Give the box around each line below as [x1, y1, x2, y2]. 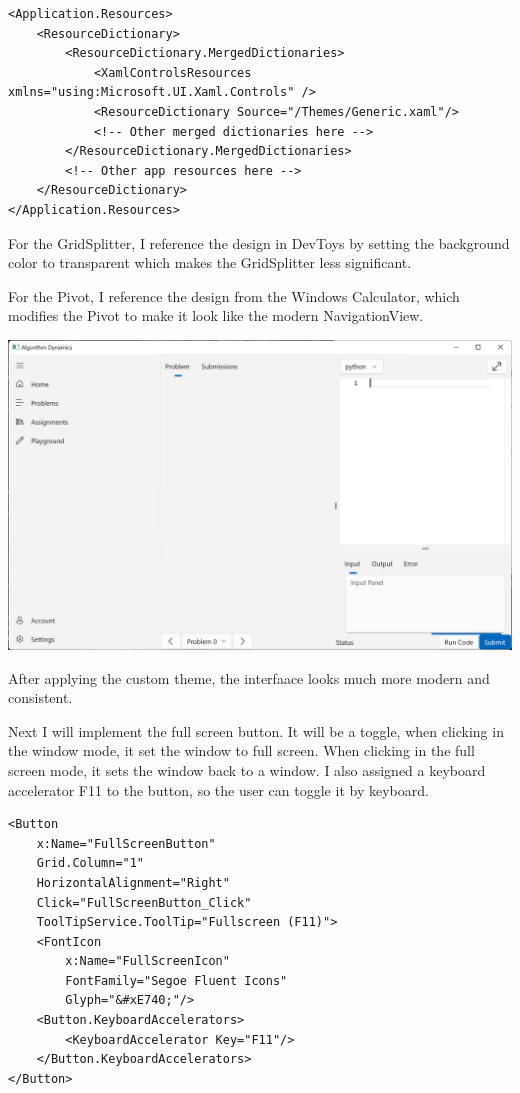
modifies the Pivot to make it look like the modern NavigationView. [8, 305, 424, 326]
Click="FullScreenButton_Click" [36, 895, 252, 910]
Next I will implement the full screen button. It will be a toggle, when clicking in [8, 720, 504, 741]
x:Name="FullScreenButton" [36, 836, 216, 851]
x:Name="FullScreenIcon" [65, 954, 230, 969]
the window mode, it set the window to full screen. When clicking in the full [8, 740, 475, 761]
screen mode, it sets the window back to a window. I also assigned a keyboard [8, 759, 486, 780]
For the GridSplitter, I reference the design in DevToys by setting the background [8, 232, 510, 253]
